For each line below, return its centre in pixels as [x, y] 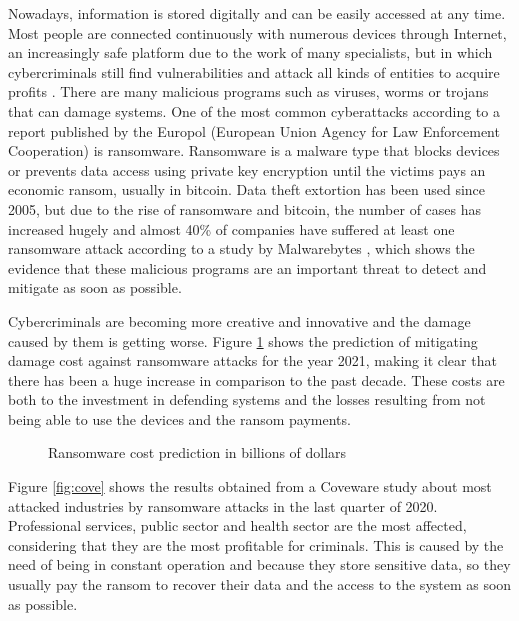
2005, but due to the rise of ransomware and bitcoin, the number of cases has [245, 208]
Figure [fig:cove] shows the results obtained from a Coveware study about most [250, 486]
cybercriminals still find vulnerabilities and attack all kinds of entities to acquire [254, 71]
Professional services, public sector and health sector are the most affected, [237, 525]
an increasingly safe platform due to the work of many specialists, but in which [250, 52]
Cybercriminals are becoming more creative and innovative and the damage [239, 320]
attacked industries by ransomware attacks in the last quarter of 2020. [223, 505]
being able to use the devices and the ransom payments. [179, 418]
